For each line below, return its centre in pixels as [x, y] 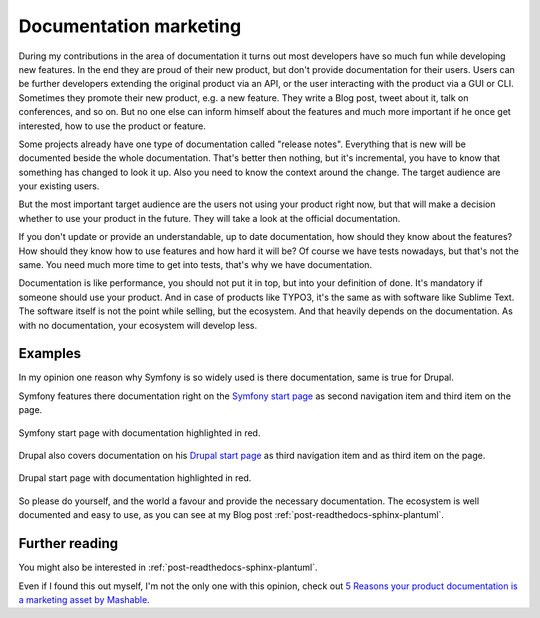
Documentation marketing [130, 26]
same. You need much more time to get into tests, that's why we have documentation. [195, 265]
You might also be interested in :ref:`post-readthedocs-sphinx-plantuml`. [168, 567]
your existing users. [59, 186]
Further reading [68, 543]
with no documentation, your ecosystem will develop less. [138, 325]
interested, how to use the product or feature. [112, 126]
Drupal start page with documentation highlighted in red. [135, 478]
